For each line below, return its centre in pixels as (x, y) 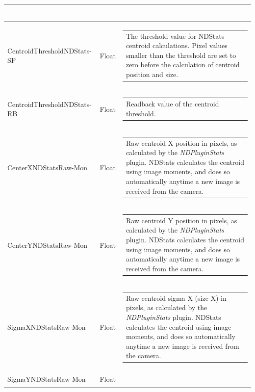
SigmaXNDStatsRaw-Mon (47, 327)
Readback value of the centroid (172, 103)
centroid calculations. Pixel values (177, 45)
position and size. (152, 74)
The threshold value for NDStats (175, 36)
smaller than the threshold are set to (181, 55)
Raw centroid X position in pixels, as (181, 143)
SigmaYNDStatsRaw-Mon (47, 379)
